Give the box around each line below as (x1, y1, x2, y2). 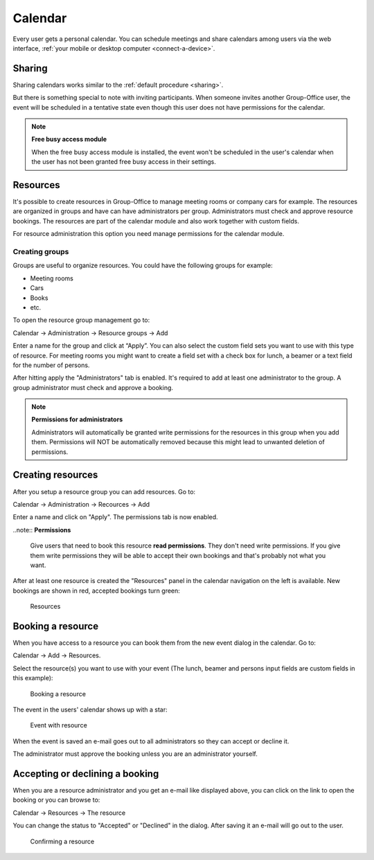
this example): (12, 674, 53, 682)
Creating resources (12, 469, 98, 481)
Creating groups (12, 247, 69, 257)
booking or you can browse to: (12, 795, 100, 804)
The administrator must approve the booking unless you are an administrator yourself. (12, 750, 258, 758)
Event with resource (30, 721, 88, 730)
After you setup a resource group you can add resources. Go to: (12, 487, 196, 496)
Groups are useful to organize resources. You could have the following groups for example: (12, 261, 273, 270)
